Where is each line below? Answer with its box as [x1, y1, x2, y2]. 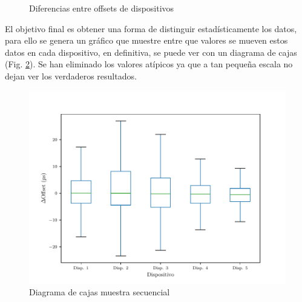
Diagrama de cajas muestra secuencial [29, 286, 170, 298]
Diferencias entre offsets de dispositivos [29, 2, 174, 14]
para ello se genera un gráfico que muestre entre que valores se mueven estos [5, 34, 288, 47]
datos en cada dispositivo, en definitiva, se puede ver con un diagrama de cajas [5, 45, 297, 58]
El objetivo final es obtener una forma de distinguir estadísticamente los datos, [5, 22, 297, 35]
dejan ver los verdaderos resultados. [5, 69, 137, 82]
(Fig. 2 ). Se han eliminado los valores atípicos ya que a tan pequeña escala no [5, 58, 293, 70]
